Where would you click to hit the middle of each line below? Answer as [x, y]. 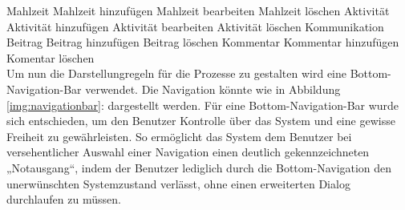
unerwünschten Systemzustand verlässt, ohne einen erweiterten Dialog [178, 183]
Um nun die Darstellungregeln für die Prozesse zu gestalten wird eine [176, 73]
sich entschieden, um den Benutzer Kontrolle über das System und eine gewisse [201, 121]
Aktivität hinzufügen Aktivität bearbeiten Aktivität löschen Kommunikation [195, 26]
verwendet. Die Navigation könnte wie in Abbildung [213, 89]
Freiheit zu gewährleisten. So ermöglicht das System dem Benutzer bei [179, 136]
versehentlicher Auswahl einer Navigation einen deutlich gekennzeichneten [188, 152]
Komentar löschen [51, 57]
